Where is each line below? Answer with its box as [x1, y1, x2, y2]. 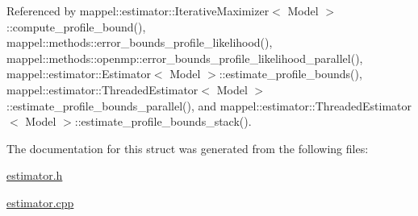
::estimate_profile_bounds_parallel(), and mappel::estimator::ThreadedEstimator [6, 97, 412, 114]
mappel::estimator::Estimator [6, 65, 151, 82]
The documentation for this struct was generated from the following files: [6, 139, 369, 156]
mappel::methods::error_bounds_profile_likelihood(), [6, 34, 273, 51]
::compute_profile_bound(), [6, 18, 146, 35]
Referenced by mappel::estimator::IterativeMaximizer [6, 2, 270, 19]
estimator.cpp [6, 193, 74, 210]
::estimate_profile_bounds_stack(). [74, 113, 252, 130]
